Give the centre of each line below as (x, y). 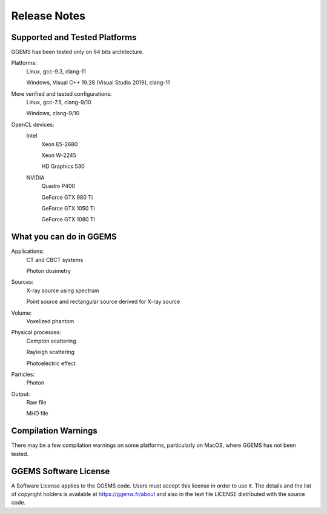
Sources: (22, 282)
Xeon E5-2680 (60, 144)
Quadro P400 (58, 186)
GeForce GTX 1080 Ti (68, 220)
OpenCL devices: (33, 124)
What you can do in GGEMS (64, 237)
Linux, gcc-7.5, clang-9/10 (59, 102)
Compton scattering (51, 341)
